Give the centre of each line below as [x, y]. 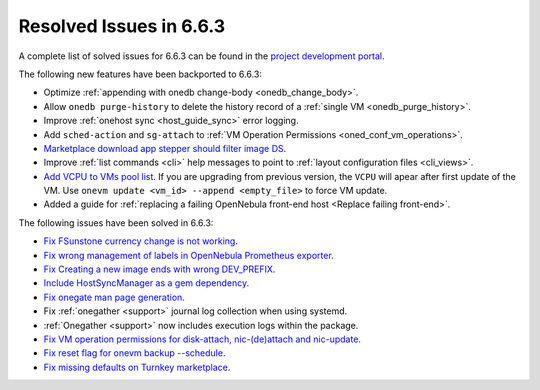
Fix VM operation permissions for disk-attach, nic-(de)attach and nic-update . [202, 339]
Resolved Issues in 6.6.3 [122, 26]
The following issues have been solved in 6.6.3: [116, 222]
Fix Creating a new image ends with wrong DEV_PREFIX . [159, 269]
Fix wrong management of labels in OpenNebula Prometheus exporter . [188, 255]
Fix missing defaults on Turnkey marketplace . [137, 367]
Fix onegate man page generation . [114, 297]
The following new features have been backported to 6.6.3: [140, 74]
